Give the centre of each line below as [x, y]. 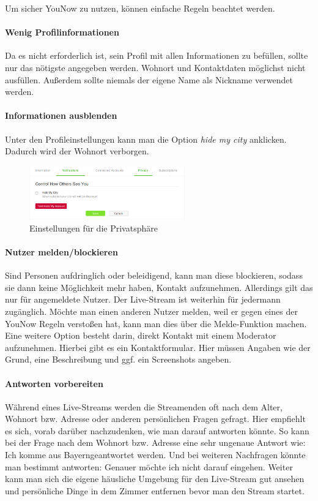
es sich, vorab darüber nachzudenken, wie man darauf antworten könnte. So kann [157, 430]
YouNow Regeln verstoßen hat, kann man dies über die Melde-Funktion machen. [156, 323]
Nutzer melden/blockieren [61, 251]
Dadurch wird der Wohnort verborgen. [77, 151]
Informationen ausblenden [61, 115]
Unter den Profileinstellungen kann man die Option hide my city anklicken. [146, 139]
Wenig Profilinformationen [62, 32]
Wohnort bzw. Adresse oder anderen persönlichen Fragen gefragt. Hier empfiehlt [155, 419]
